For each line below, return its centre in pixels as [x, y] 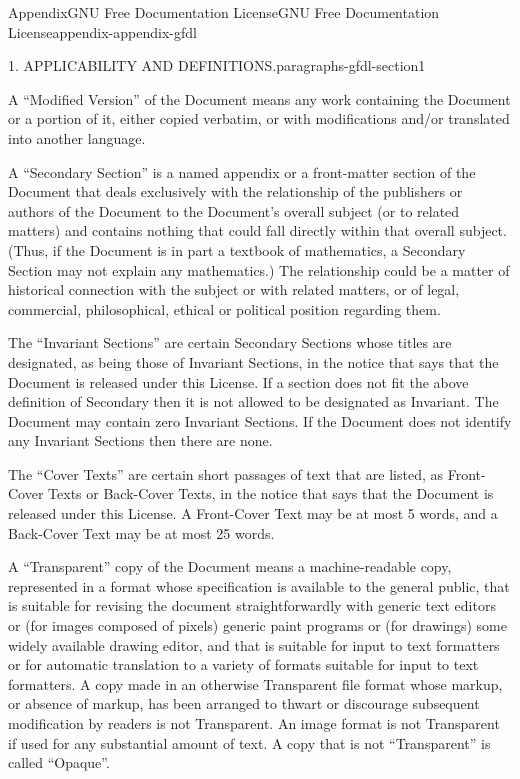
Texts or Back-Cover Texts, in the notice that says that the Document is [271, 493]
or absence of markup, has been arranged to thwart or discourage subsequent [244, 703]
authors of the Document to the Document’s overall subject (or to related [234, 210]
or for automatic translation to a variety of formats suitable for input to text [243, 664]
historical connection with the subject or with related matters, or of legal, [234, 289]
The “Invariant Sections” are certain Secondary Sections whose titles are [230, 342]
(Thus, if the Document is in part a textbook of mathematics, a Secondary [237, 249]
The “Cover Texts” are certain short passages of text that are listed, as [226, 473]
